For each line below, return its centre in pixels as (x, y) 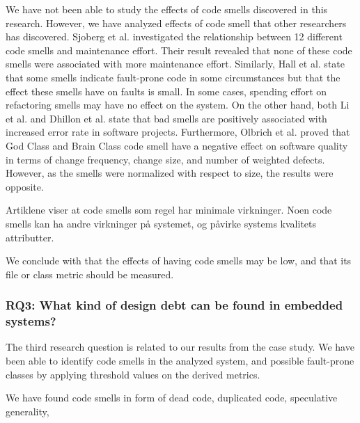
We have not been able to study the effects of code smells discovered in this (167, 9)
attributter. (30, 237)
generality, (28, 411)
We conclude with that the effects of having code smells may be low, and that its (179, 261)
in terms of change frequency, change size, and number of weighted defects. (165, 159)
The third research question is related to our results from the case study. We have (180, 347)
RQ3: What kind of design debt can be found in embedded (174, 305)
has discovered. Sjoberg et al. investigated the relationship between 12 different (174, 37)
